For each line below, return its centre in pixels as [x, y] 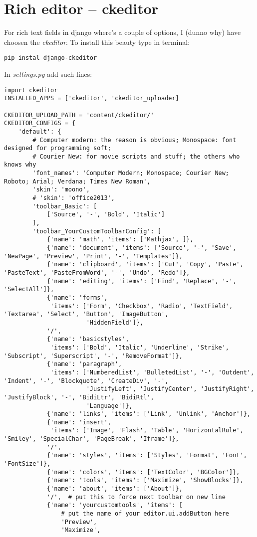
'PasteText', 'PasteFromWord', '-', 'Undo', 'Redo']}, [97, 273]
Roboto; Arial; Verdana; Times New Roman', [77, 181]
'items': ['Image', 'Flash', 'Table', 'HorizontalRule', [147, 431]
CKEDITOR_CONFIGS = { [40, 123]
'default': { [40, 131]
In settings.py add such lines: [48, 74]
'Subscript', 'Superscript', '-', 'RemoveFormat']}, [93, 356]
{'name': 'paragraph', [84, 364]
